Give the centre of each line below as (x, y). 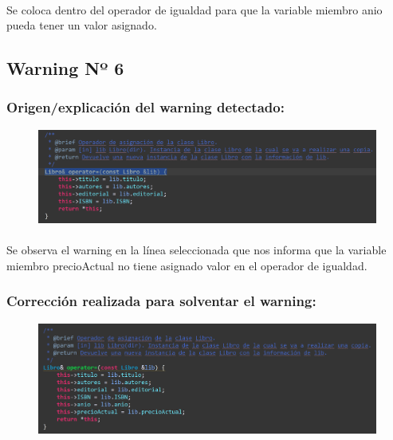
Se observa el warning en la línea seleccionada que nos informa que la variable (196, 250)
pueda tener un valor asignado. (82, 25)
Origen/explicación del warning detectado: (145, 107)
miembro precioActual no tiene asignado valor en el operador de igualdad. (187, 265)
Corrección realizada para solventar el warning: (161, 301)
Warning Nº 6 (65, 68)
